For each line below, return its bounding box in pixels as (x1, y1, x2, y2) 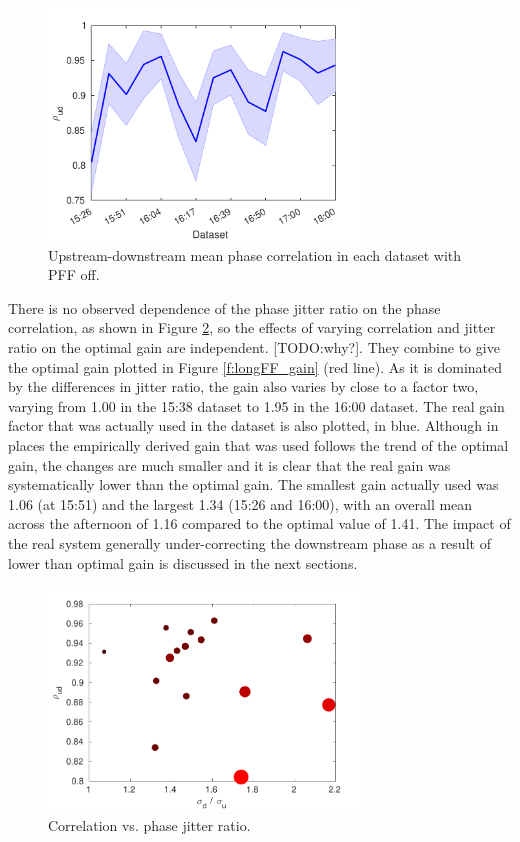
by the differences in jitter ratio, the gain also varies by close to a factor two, (8, 376, 479, 397)
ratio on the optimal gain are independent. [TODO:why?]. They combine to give (8, 336, 500, 357)
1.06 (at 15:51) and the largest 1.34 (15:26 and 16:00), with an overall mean (8, 493, 473, 514)
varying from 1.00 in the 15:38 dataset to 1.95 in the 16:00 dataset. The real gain (8, 395, 505, 416)
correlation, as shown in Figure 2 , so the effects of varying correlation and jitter (8, 317, 496, 338)
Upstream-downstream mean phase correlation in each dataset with (48, 244, 462, 265)
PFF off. (48, 264, 100, 285)
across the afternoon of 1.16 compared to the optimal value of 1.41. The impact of (8, 513, 511, 534)
